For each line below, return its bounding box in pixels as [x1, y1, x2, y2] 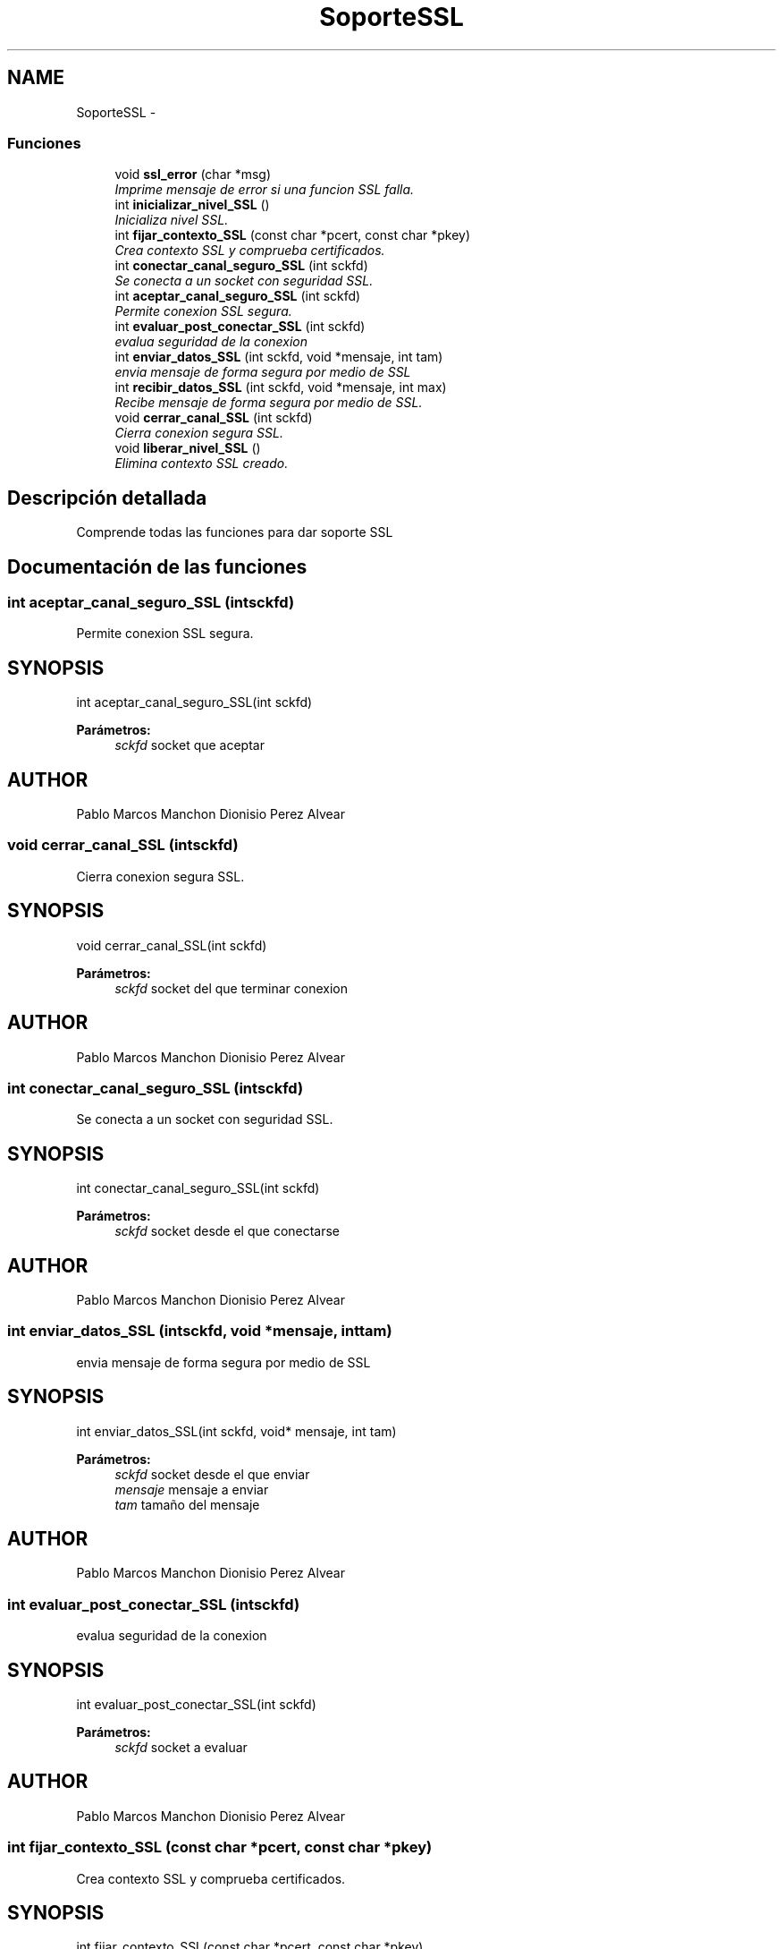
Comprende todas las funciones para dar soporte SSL [76, 524, 393, 540]
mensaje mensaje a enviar [114, 1481, 269, 1497]
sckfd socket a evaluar [114, 1740, 248, 1755]
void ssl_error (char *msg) [114, 166, 272, 183]
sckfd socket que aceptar [114, 737, 265, 753]
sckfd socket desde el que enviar [114, 1466, 310, 1482]
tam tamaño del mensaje [114, 1496, 260, 1512]
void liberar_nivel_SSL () [114, 440, 261, 456]
